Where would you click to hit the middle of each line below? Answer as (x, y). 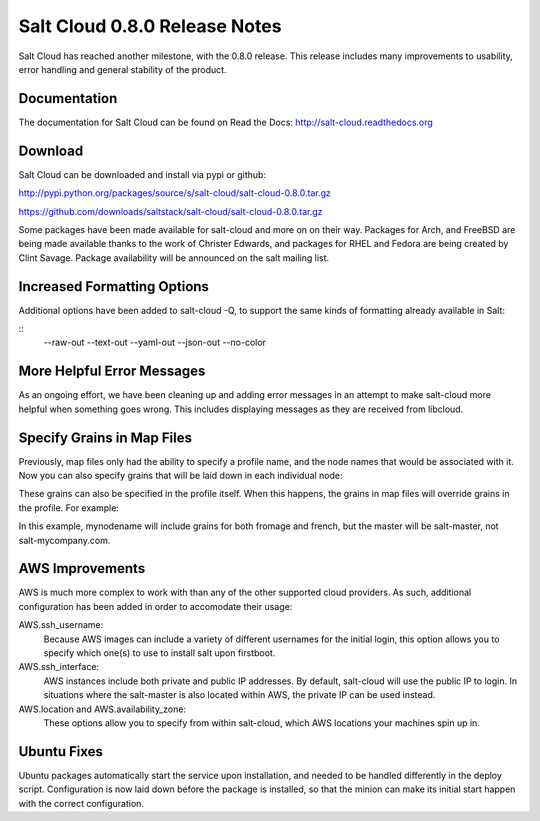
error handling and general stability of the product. (122, 69)
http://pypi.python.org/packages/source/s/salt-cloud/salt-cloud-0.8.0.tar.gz (175, 193)
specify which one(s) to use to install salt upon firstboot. (159, 653)
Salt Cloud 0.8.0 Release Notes (150, 26)
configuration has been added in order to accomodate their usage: (155, 606)
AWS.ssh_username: (61, 625)
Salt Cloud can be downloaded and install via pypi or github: (142, 174)
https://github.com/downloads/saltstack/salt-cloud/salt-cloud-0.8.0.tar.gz (171, 211)
